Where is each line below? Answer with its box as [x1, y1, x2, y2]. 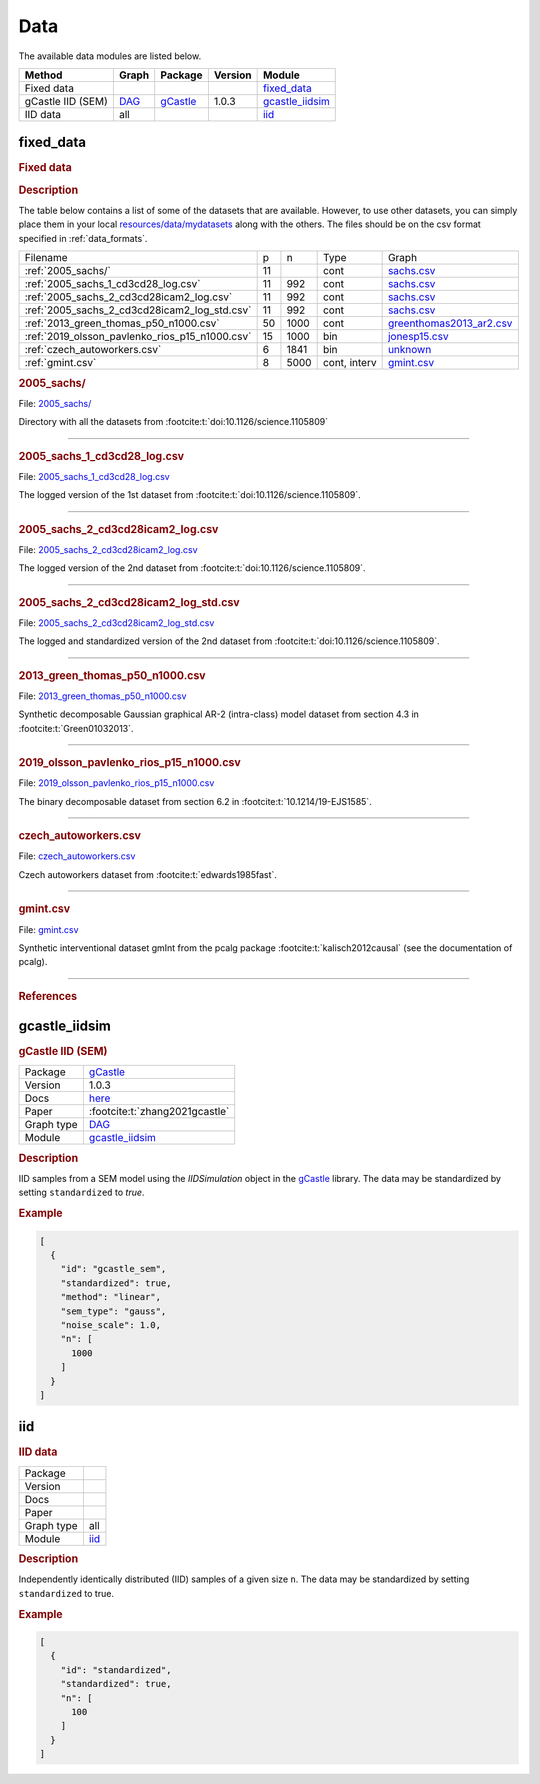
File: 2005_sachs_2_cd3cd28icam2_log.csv [18, 543, 198, 555]
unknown [387, 343, 432, 357]
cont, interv [322, 356, 377, 370]
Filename [24, 251, 69, 265]
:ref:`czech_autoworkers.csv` [24, 343, 162, 357]
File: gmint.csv [18, 923, 79, 935]
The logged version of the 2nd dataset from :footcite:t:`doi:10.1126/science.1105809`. [18, 562, 366, 574]
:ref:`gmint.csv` [24, 356, 97, 370]
